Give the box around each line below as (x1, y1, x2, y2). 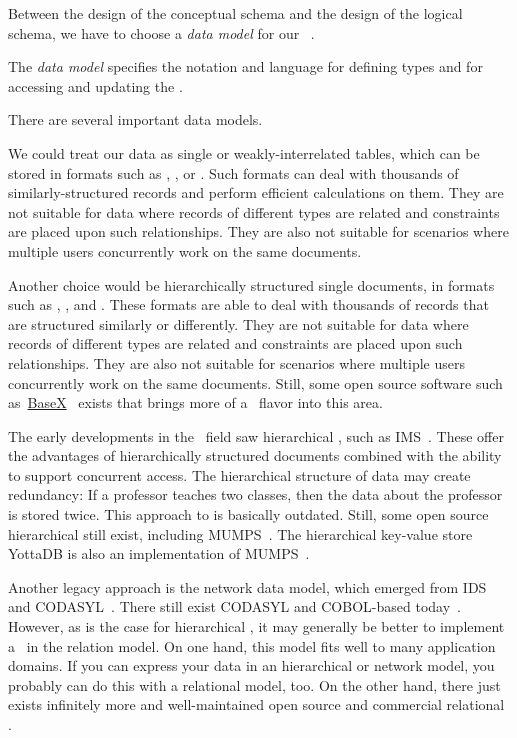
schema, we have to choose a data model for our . (8, 22, 315, 43)
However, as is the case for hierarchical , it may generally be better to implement (8, 616, 505, 637)
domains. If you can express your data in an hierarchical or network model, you (8, 655, 495, 676)
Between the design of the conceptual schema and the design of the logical (8, 3, 463, 23)
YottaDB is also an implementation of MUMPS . (8, 543, 310, 564)
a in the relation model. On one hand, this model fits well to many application (8, 635, 496, 656)
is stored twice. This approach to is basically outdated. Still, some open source (8, 504, 489, 525)
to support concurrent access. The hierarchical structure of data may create (8, 464, 471, 485)
